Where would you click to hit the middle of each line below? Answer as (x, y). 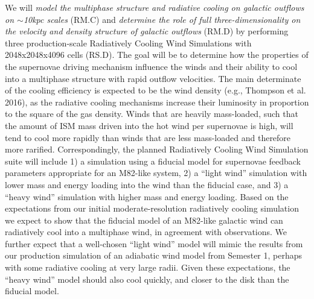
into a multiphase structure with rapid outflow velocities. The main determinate (153, 78)
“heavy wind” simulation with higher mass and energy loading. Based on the (147, 196)
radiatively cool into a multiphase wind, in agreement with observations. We (146, 232)
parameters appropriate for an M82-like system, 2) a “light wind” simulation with (156, 173)
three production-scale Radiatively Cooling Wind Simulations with (128, 42)
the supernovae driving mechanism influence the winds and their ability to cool (151, 66)
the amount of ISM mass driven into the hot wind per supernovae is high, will (149, 125)
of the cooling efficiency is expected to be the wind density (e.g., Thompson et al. (155, 90)
